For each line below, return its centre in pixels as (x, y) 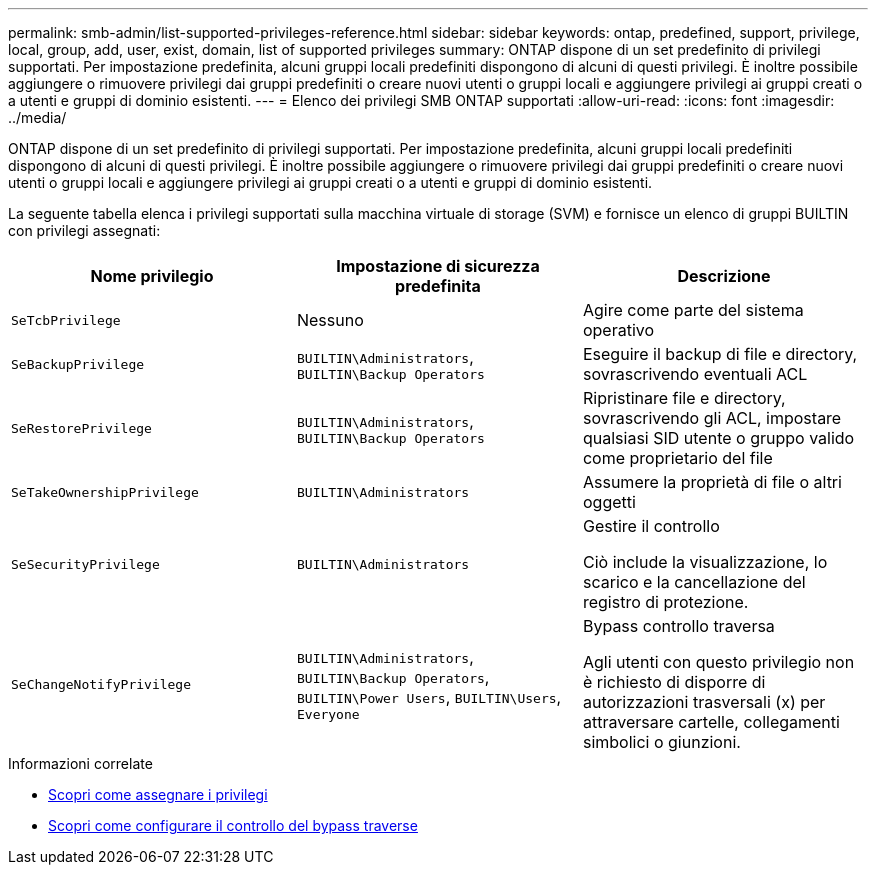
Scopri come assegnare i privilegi (158, 794)
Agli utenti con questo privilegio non (718, 662)
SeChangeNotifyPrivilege (101, 684)
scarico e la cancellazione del (694, 582)
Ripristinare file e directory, (684, 398)
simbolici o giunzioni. (661, 742)
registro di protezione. (665, 602)
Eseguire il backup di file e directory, (720, 354)
